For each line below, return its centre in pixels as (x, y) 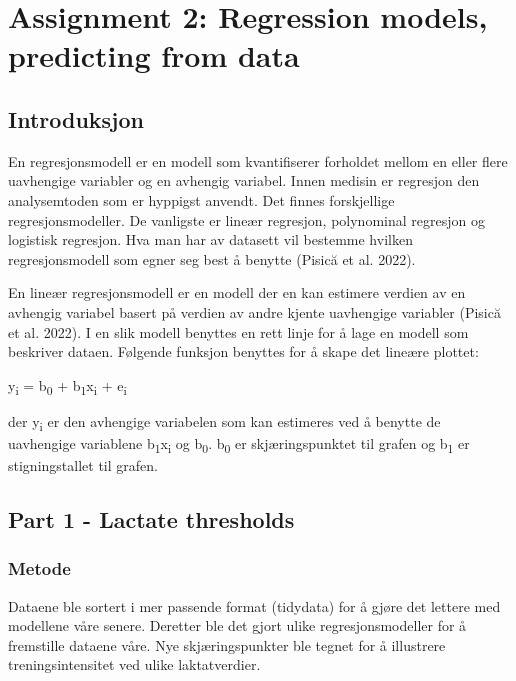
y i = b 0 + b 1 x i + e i (67, 386)
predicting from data (154, 55)
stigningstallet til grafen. (83, 465)
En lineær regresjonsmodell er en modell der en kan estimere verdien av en (237, 292)
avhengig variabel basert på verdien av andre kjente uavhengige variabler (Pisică (254, 311)
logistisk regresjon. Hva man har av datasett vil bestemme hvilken (210, 239)
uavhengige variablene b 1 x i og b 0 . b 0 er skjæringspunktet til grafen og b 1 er (239, 444)
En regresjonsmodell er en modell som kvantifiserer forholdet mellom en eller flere (258, 160)
